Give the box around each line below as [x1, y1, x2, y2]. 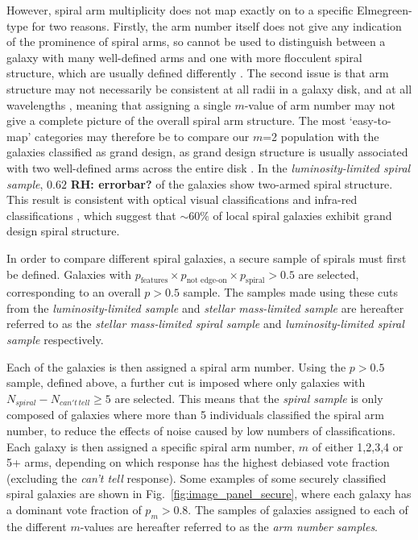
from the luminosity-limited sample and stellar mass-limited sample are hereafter [6, 299, 404, 316]
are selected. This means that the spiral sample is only [114, 389, 383, 406]
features [140, 276, 168, 285]
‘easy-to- [349, 112, 391, 129]
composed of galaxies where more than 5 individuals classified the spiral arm [6, 406, 384, 423]
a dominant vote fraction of [6, 501, 142, 517]
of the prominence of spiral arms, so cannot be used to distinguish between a [6, 33, 386, 50]
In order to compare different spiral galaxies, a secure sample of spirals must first [6, 249, 407, 266]
